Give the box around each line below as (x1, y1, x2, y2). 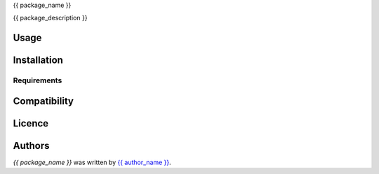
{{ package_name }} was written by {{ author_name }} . (13, 158, 171, 166)
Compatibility (13, 95, 74, 107)
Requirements (13, 75, 62, 85)
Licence (13, 117, 49, 129)
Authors (13, 140, 50, 152)
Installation (13, 55, 63, 66)
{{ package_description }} (13, 14, 88, 22)
